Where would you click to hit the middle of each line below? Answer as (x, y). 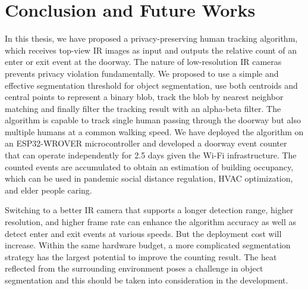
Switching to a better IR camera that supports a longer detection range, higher (149, 210)
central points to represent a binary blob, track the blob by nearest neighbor (144, 97)
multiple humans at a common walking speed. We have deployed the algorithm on (154, 131)
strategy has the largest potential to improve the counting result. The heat (141, 256)
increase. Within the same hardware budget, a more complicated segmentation (148, 245)
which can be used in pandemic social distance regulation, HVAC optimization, (149, 178)
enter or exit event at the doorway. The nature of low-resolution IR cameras (143, 62)
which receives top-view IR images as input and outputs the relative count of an (151, 50)
